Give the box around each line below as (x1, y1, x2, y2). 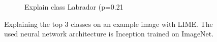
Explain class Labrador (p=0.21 (24, 2, 123, 12)
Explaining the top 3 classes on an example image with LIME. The (4, 18, 213, 29)
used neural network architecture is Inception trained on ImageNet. (4, 28, 214, 39)
